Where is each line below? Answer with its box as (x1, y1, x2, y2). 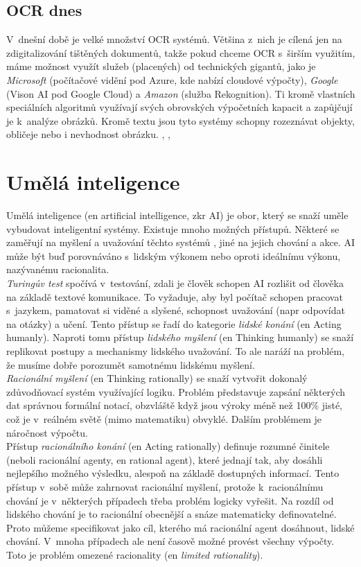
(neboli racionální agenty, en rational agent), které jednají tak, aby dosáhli (6, 452, 323, 466)
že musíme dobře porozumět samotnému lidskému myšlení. (6, 357, 255, 372)
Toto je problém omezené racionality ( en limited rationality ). (6, 547, 263, 561)
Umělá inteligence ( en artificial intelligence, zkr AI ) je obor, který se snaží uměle (6, 208, 349, 223)
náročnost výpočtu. (6, 425, 88, 439)
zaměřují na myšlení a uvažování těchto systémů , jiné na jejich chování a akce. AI (6, 235, 355, 250)
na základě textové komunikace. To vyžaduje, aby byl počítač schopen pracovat (6, 289, 343, 304)
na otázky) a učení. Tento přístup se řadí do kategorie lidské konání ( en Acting (6, 316, 342, 331)
